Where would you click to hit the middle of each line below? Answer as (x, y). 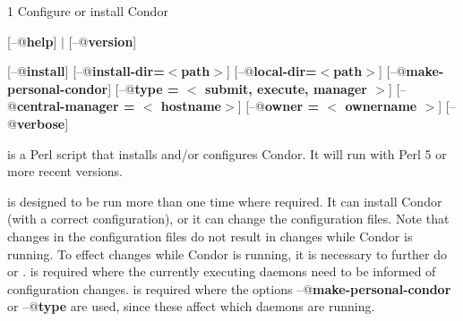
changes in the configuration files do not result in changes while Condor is (210, 236)
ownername (381, 106)
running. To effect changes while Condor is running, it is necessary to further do (227, 253)
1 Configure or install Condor (88, 11)
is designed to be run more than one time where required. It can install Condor (225, 201)
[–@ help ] (32, 41)
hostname (191, 106)
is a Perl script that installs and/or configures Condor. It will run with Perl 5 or (227, 153)
